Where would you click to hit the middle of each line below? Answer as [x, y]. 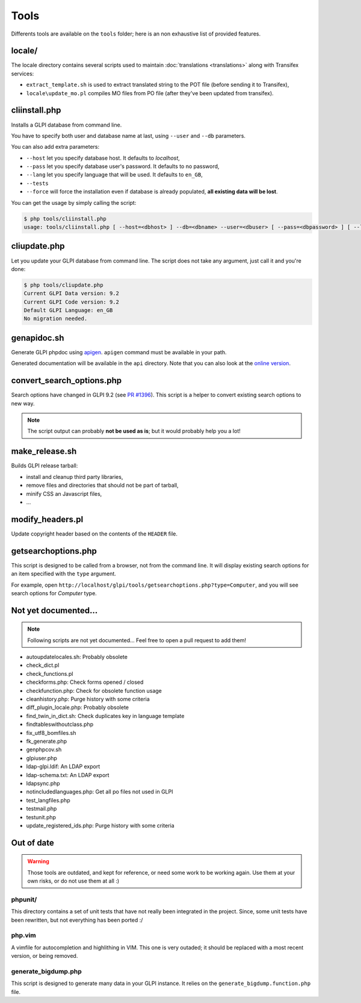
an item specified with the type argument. [64, 574]
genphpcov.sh [44, 749]
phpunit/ [24, 899]
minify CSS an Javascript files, [64, 493]
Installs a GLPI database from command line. [66, 125]
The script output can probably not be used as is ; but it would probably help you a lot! [134, 431]
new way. [23, 403]
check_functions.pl [50, 673]
